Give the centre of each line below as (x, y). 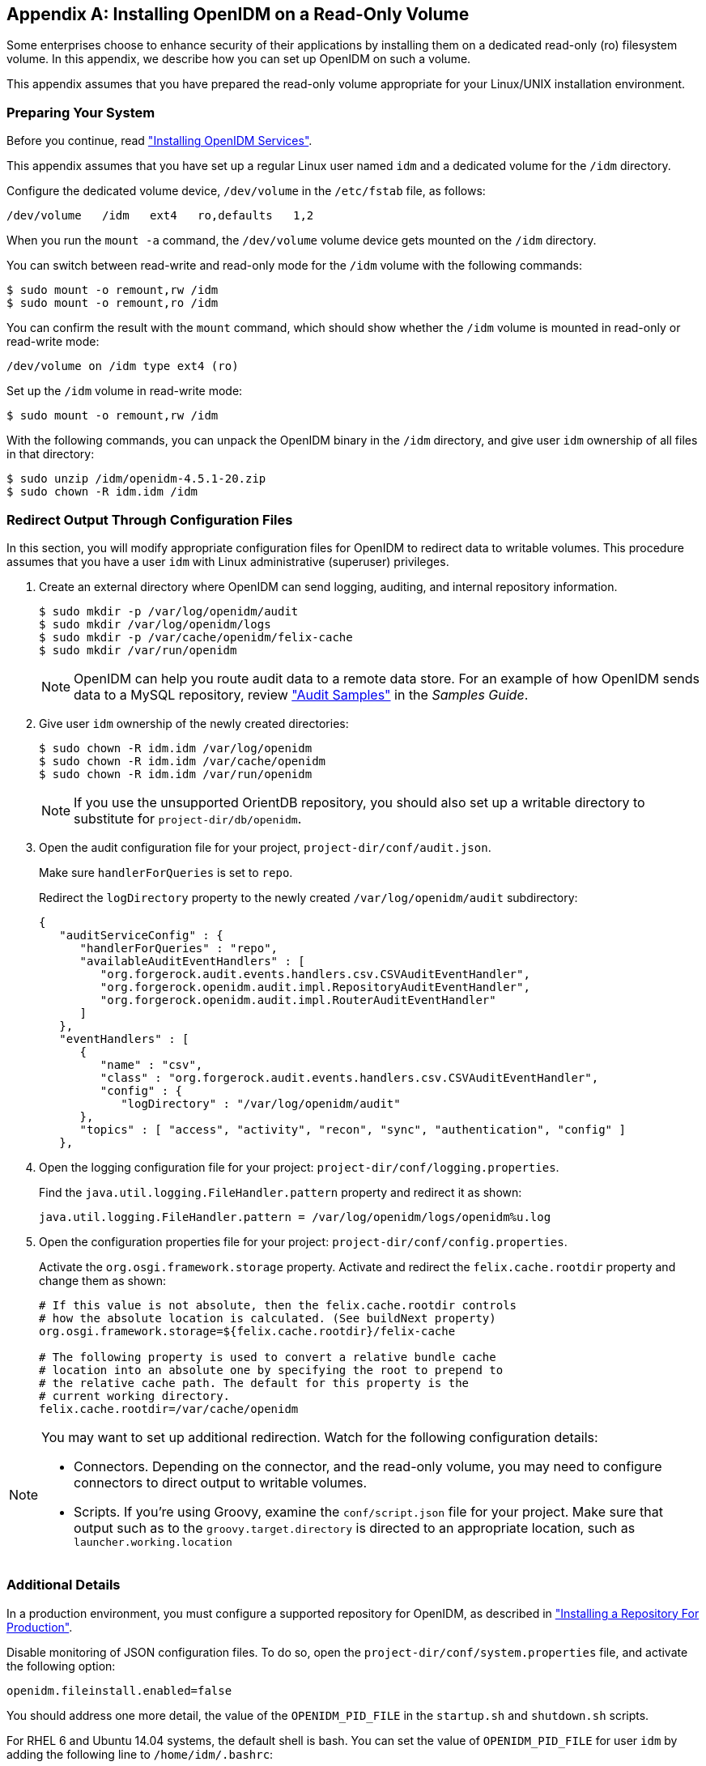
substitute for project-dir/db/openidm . (188, 818)
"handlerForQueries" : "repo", (179, 948)
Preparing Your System (81, 112)
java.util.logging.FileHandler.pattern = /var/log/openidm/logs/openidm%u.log (295, 1217)
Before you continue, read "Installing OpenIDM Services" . (159, 141)
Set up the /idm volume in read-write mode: (125, 391)
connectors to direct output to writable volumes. (221, 1482)
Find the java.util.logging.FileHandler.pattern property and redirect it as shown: (281, 1192)
